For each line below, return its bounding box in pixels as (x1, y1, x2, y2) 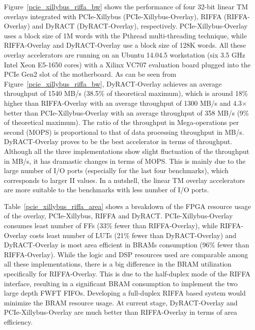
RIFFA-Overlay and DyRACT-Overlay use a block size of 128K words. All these (4, 40, 246, 50)
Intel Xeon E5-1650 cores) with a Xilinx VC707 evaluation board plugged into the (4, 59, 251, 69)
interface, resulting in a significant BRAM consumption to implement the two (4, 278, 238, 288)
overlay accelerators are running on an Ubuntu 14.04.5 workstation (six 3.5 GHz (4, 49, 245, 60)
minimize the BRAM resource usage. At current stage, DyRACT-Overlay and (4, 297, 238, 307)
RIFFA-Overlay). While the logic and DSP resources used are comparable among (4, 249, 248, 259)
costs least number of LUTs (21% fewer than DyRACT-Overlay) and (29, 230, 237, 240)
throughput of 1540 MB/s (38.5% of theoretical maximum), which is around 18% (4, 88, 248, 98)
